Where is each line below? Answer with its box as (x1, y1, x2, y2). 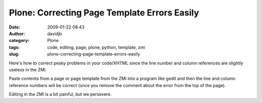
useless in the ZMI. (9, 67, 47, 73)
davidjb (47, 30, 63, 36)
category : (9, 38, 30, 44)
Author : (9, 30, 25, 36)
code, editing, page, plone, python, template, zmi (47, 44, 146, 50)
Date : (9, 24, 20, 30)
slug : (9, 51, 19, 57)
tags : (9, 44, 20, 50)
